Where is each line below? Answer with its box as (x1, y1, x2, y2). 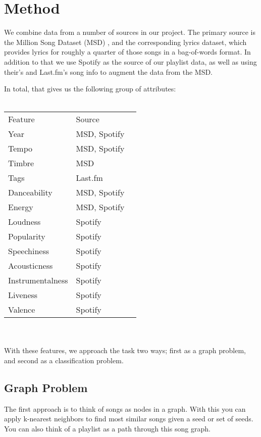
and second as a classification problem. (4, 355, 124, 366)
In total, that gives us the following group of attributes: (4, 83, 176, 94)
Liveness (8, 289, 38, 301)
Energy (8, 201, 33, 213)
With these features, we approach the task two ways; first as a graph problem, (4, 345, 246, 356)
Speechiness (8, 245, 49, 257)
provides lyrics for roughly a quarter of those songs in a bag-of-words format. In (4, 46, 251, 57)
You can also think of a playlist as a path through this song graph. (4, 423, 211, 434)
